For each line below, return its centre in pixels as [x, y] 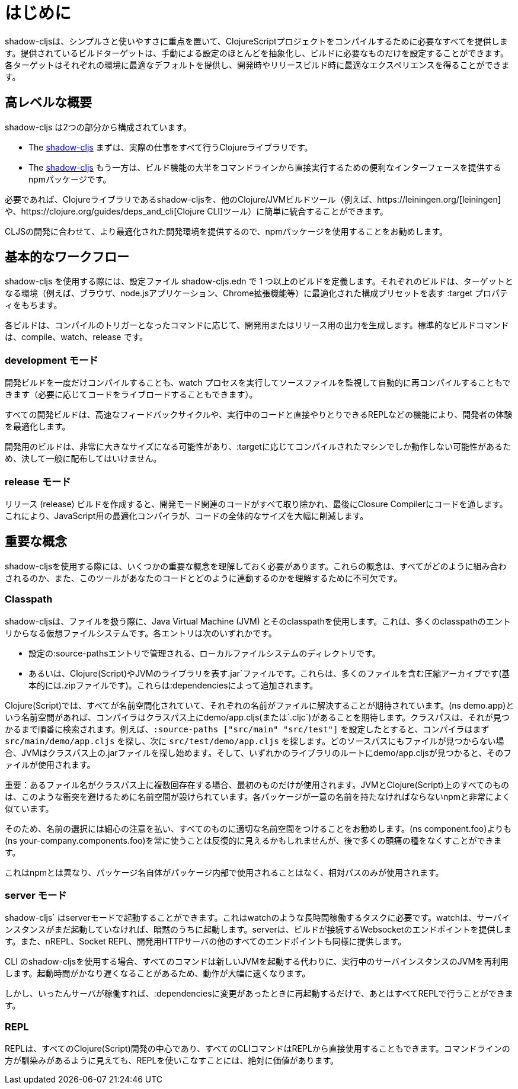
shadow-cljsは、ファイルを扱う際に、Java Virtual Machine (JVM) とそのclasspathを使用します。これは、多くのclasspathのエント [258, 621]
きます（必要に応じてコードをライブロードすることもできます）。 [131, 395]
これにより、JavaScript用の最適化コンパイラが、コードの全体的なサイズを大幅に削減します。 [187, 515]
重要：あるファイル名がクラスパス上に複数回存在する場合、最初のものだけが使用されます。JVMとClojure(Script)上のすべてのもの [257, 784]
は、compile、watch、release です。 [76, 337]
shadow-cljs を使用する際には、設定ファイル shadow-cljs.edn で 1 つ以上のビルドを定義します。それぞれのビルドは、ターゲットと [259, 281]
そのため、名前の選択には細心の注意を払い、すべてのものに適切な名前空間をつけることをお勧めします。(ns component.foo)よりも [258, 828]
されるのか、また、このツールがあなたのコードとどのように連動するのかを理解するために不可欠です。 [204, 578]
